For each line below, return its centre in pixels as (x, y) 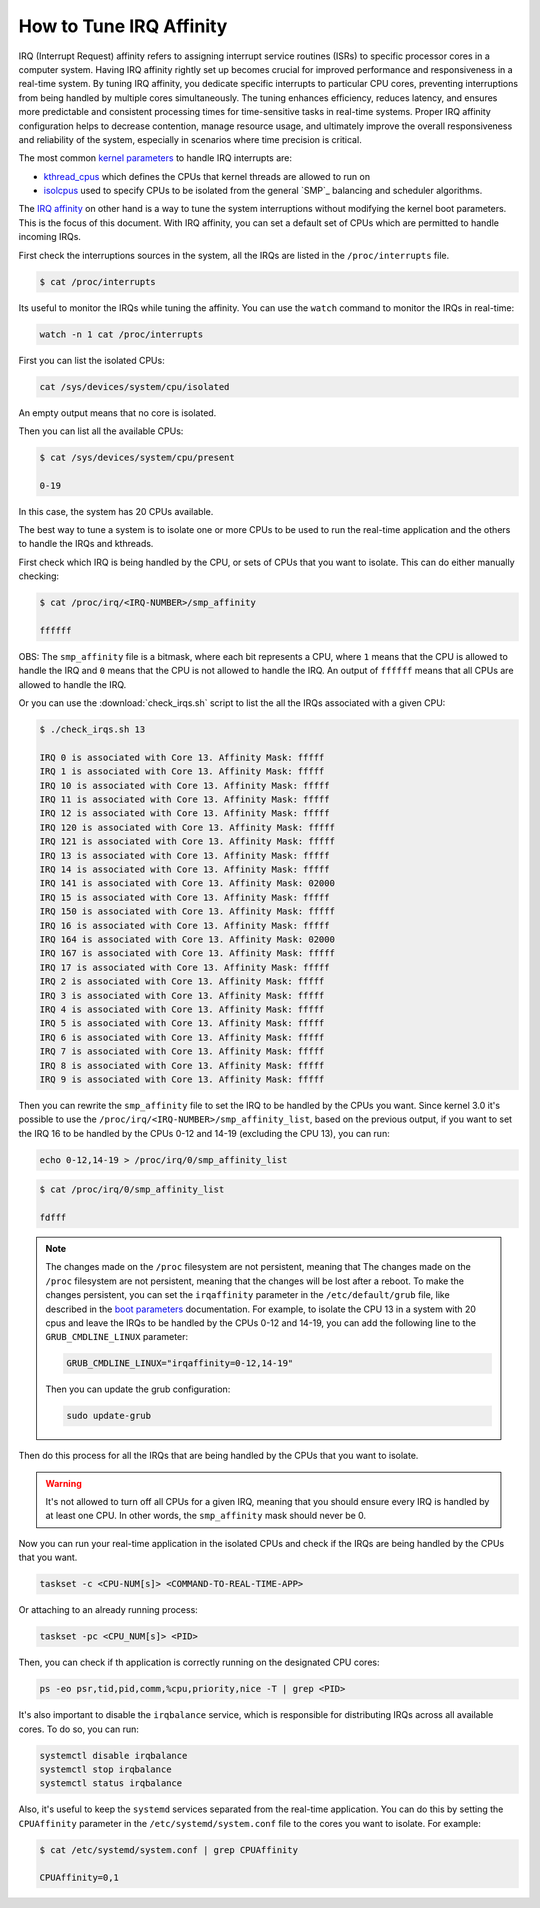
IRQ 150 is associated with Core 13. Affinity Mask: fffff (187, 911)
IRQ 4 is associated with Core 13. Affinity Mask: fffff (182, 1009)
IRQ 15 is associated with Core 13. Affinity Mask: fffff (184, 897)
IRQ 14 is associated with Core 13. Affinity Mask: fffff (184, 869)
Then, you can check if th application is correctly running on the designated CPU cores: (199, 1662)
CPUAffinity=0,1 (79, 1878)
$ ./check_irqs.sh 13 (92, 729)
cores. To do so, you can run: (79, 1729)
